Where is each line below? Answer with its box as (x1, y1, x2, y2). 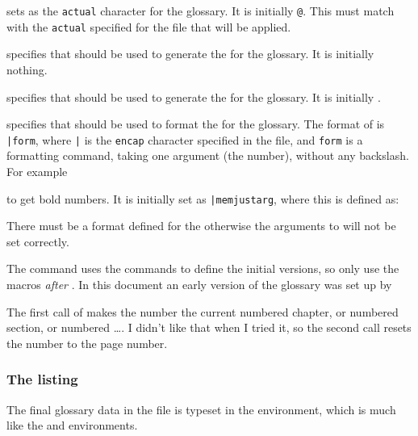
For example (6, 162, 68, 179)
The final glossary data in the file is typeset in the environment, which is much (6, 400, 396, 417)
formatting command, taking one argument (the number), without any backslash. (6, 147, 409, 164)
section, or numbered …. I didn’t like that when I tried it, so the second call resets (6, 319, 412, 336)
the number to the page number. (6, 334, 168, 351)
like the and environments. (6, 417, 138, 434)
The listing (6, 369, 78, 389)
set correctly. (6, 233, 69, 249)
